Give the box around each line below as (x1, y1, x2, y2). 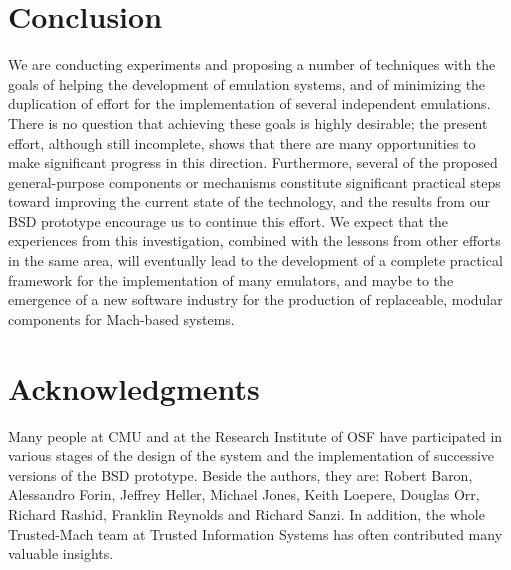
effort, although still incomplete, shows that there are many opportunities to (8, 132, 476, 153)
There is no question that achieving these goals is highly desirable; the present (8, 112, 488, 133)
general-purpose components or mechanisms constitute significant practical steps (8, 171, 501, 192)
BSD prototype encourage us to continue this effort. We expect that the (8, 210, 449, 231)
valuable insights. (8, 543, 114, 564)
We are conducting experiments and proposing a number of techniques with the (8, 54, 496, 75)
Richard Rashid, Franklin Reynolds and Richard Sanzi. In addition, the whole (8, 503, 485, 524)
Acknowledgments (8, 367, 260, 408)
